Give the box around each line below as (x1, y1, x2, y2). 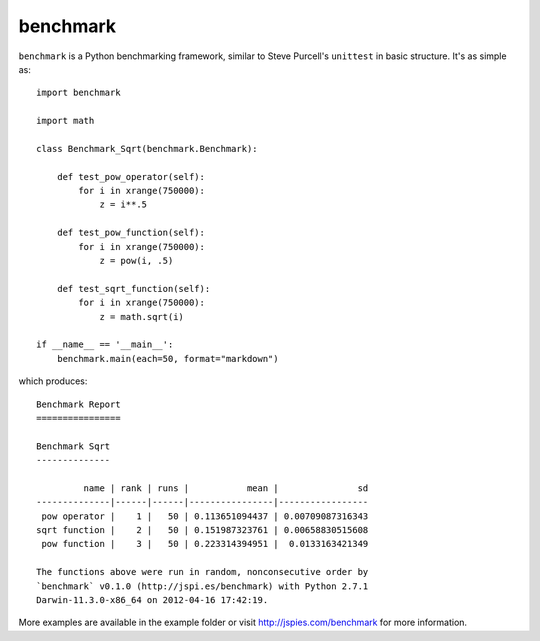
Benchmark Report (36, 398, 121, 410)
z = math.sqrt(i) (99, 311, 185, 322)
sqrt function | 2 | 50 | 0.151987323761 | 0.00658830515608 (36, 525, 369, 536)
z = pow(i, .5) (99, 255, 174, 267)
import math (36, 115, 95, 127)
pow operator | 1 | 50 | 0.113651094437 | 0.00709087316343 (41, 510, 369, 522)
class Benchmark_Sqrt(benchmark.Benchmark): (36, 143, 259, 154)
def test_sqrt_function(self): (56, 283, 211, 294)
